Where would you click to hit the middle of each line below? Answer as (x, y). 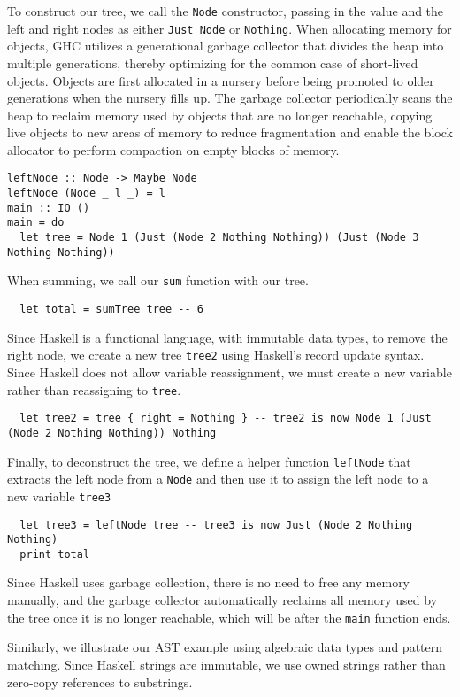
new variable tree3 (59, 496)
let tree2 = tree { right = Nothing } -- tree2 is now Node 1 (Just (226, 418)
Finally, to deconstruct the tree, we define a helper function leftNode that (209, 461)
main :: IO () (49, 208)
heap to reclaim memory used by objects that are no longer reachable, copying (220, 115)
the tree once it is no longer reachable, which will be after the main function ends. (229, 617)
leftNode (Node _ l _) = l (86, 194)
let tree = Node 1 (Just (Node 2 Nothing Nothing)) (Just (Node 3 (219, 238)
